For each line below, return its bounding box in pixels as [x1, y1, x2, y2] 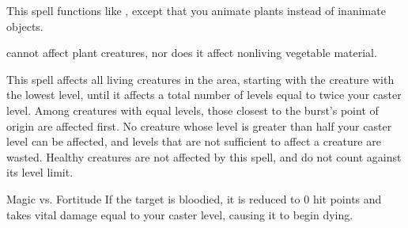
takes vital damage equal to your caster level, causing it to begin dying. [6, 206, 353, 222]
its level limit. [6, 164, 74, 180]
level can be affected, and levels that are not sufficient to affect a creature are [6, 133, 381, 150]
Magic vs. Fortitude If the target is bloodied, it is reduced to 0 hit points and [6, 190, 382, 207]
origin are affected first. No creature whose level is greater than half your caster [6, 117, 392, 134]
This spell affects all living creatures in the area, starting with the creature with [6, 70, 395, 87]
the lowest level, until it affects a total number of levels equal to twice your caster [6, 86, 402, 103]
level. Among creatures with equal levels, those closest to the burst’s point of [6, 101, 379, 118]
